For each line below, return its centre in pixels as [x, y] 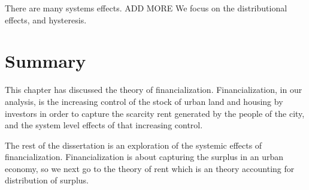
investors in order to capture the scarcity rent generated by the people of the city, [155, 113]
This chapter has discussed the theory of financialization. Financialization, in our [154, 90]
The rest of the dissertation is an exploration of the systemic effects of [134, 145]
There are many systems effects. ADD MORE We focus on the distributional [146, 8]
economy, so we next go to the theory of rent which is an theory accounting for [150, 168]
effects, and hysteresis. [46, 19]
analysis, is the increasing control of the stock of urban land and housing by [144, 101]
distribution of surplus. [47, 180]
